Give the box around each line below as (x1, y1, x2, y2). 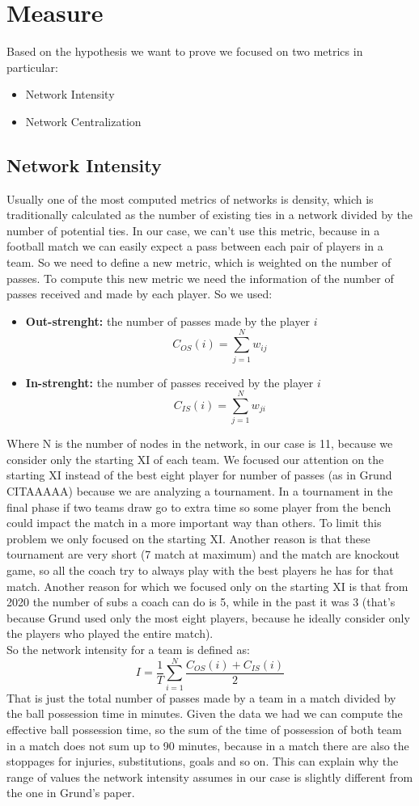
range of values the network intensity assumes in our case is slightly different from (6, 768, 413, 785)
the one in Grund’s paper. (6, 784, 135, 801)
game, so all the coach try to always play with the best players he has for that (6, 562, 394, 579)
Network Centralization (25, 112, 142, 129)
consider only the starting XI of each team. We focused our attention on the (6, 450, 384, 467)
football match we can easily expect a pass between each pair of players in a (6, 238, 383, 255)
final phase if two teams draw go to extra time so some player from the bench (6, 498, 391, 515)
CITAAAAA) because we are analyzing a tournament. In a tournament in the (6, 483, 393, 500)
